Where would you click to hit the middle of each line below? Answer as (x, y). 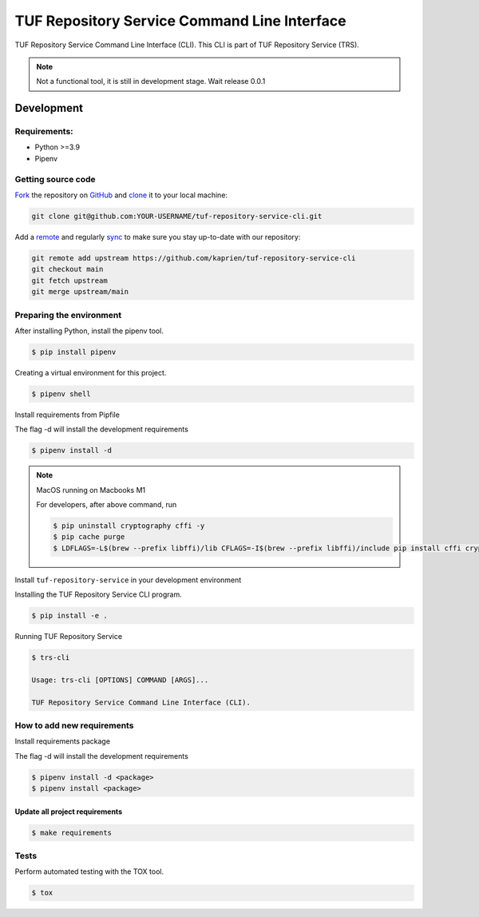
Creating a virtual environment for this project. (91, 372)
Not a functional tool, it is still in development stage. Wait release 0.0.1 (151, 81)
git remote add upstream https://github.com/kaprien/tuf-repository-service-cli (194, 258)
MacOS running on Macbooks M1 (91, 490)
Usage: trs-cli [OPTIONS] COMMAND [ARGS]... (120, 680)
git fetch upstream (69, 280)
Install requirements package (63, 741)
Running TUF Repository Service (69, 637)
